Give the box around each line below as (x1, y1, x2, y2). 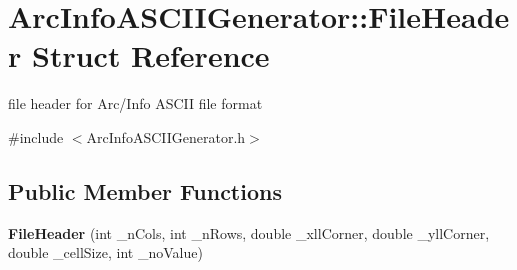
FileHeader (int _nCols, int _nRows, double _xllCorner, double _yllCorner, (8, 222, 490, 243)
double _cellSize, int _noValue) (8, 242, 203, 263)
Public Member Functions (8, 175, 282, 206)
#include (8, 126, 64, 147)
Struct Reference (31, 35, 270, 76)
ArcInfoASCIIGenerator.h (86, 126, 246, 147)
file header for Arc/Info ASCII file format (8, 93, 263, 114)
